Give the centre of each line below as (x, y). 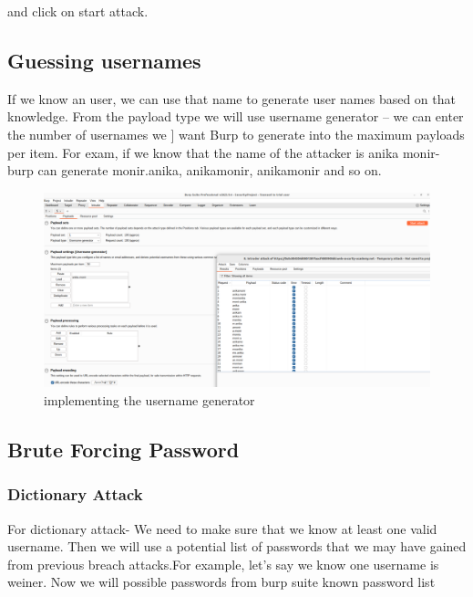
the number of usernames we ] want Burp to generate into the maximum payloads (236, 134)
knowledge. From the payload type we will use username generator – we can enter (236, 116)
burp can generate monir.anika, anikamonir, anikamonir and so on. (195, 170)
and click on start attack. (78, 11)
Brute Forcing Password (123, 449)
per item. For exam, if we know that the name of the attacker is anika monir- (224, 152)
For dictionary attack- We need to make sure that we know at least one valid (222, 528)
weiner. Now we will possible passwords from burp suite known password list (221, 582)
